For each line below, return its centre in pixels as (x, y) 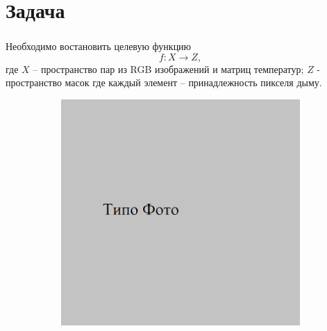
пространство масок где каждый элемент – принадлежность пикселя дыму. (164, 82)
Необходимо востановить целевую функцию (99, 46)
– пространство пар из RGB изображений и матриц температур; (168, 68)
